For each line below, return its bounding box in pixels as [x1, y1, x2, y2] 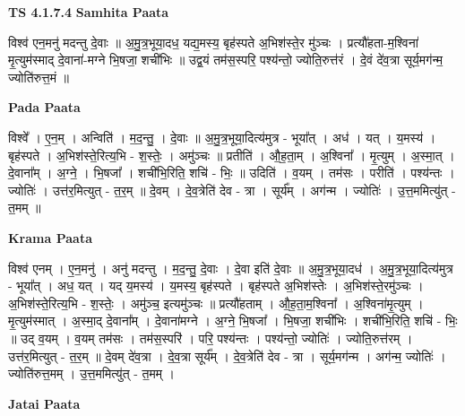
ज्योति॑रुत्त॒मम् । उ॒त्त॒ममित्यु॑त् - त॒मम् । [8, 364, 176, 383]
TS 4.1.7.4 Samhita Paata [8, 3, 169, 21]
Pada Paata [8, 98, 81, 117]
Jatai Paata [8, 394, 81, 412]
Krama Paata [8, 228, 92, 247]
